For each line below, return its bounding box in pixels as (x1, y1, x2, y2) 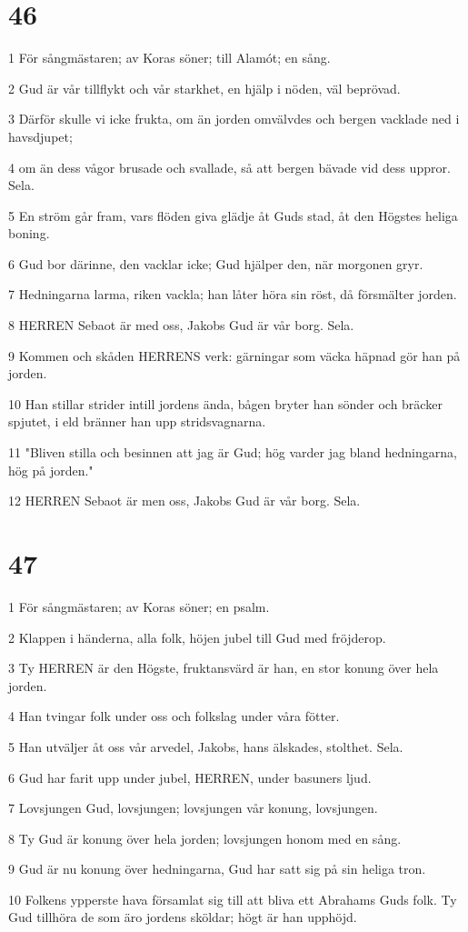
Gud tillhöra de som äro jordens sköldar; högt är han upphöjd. (8, 907, 357, 927)
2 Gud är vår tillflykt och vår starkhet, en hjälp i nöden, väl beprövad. (8, 78, 401, 97)
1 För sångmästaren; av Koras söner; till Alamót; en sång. (8, 48, 331, 67)
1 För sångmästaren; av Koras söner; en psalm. (8, 596, 270, 616)
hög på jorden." (8, 460, 94, 479)
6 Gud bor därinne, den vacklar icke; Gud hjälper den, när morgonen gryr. (8, 254, 423, 273)
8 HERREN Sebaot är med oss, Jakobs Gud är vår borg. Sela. (8, 316, 354, 335)
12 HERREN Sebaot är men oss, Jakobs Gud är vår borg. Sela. (8, 491, 361, 510)
